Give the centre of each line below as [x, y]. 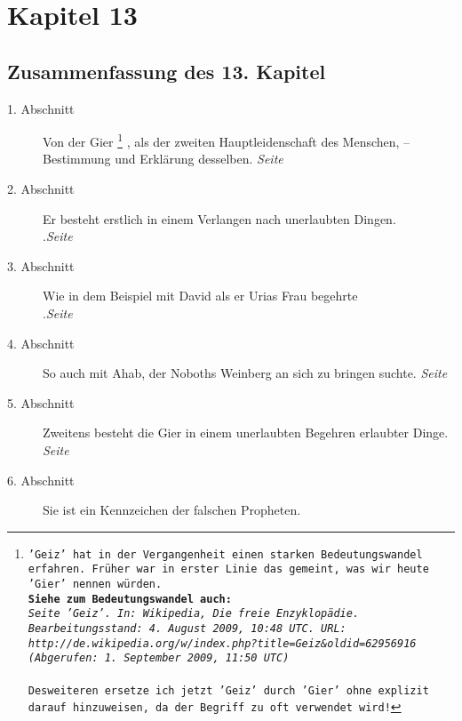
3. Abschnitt [41, 265]
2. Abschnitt [41, 189]
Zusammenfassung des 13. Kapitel [167, 71]
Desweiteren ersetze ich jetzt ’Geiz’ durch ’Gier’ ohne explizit [228, 690]
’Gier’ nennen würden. [95, 585]
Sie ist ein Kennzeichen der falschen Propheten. [172, 510]
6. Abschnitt [41, 480]
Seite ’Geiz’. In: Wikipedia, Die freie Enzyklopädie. [194, 614]
